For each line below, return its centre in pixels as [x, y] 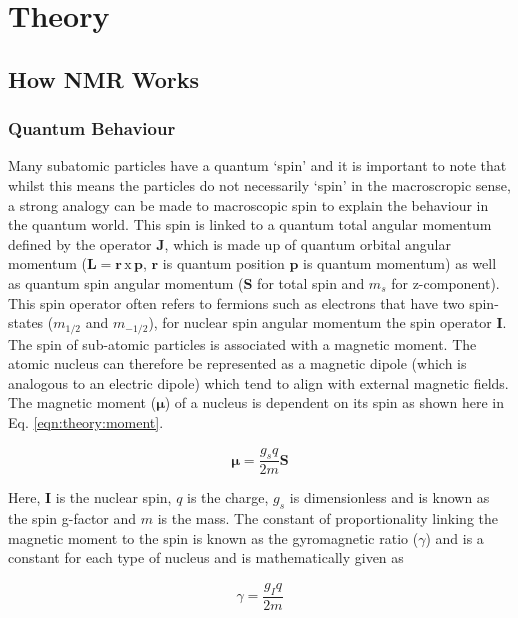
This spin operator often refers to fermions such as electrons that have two [236, 302]
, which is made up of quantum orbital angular [308, 243]
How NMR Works [104, 78]
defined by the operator [80, 243]
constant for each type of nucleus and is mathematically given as [206, 557]
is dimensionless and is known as [389, 497]
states [26, 322]
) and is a [454, 537]
